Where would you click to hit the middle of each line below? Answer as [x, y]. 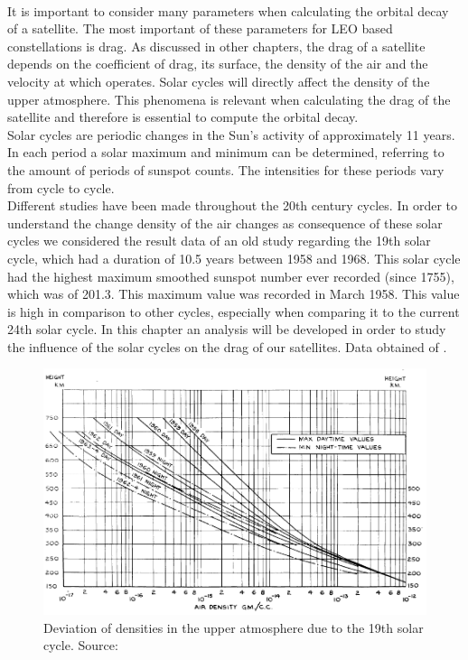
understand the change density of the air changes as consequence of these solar [225, 223]
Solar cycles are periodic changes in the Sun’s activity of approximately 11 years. [231, 134]
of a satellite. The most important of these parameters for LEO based [200, 28]
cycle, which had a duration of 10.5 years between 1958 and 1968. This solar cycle [234, 258]
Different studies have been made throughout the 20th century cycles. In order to [232, 205]
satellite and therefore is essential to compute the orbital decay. [183, 117]
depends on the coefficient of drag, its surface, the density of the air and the [218, 64]
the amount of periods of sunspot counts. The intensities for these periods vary [226, 169]
